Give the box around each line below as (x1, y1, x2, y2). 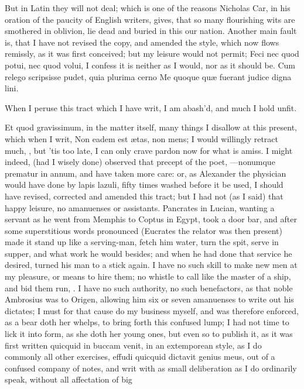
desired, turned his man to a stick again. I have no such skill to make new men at (5, 259, 298, 271)
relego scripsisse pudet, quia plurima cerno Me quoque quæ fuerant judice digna (5, 70, 292, 82)
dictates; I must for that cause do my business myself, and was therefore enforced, (5, 304, 299, 316)
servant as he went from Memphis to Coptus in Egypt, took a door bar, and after (5, 213, 297, 225)
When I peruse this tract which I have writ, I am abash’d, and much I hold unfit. (5, 101, 297, 113)
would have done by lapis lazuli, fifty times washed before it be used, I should (5, 178, 283, 191)
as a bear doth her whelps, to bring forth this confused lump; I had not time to (5, 316, 289, 328)
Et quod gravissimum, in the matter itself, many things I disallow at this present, (5, 121, 298, 133)
